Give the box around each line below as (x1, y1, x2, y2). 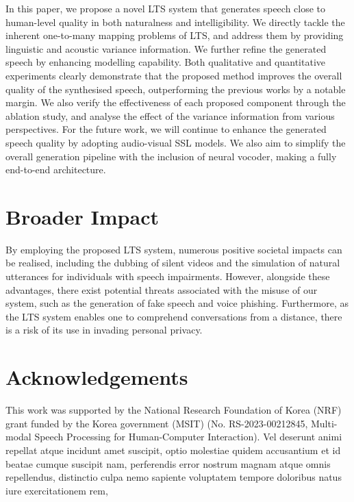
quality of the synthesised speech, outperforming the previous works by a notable (5, 81, 346, 96)
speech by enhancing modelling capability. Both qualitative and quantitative (5, 55, 325, 69)
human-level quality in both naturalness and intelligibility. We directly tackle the (5, 14, 345, 29)
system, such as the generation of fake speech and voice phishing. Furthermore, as (5, 296, 349, 310)
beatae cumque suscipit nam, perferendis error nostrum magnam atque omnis (5, 456, 331, 470)
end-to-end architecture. (5, 162, 106, 177)
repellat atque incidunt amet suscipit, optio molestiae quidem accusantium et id (5, 442, 341, 457)
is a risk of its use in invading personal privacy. (5, 323, 203, 337)
